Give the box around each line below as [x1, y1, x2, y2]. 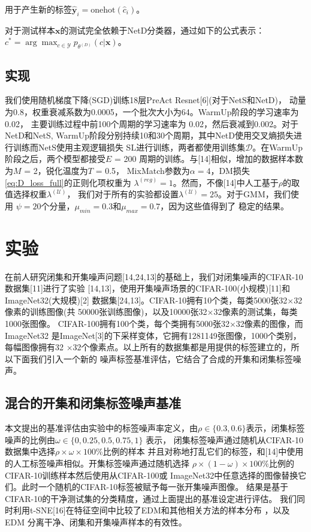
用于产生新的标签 [5, 3, 72, 15]
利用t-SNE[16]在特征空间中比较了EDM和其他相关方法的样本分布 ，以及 [13, 504, 290, 516]
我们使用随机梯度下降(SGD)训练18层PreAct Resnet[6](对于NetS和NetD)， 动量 [5, 94, 306, 106]
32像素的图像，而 [235, 317, 303, 330]
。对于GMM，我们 [218, 188, 291, 200]
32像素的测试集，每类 [213, 305, 298, 318]
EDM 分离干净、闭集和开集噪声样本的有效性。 [5, 515, 187, 528]
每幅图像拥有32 [5, 341, 64, 353]
